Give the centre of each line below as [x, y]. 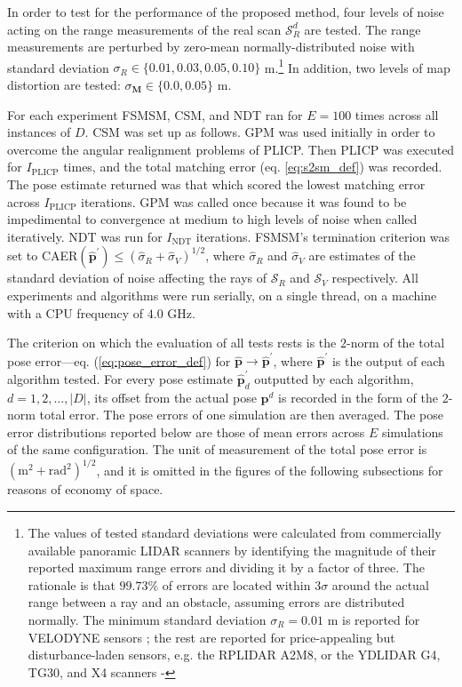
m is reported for [374, 620]
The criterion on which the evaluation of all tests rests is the [172, 343]
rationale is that [72, 584]
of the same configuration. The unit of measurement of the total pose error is [217, 449]
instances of [39, 132]
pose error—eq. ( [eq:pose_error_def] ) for [119, 360]
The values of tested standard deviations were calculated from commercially [235, 533]
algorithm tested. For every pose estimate [120, 378]
